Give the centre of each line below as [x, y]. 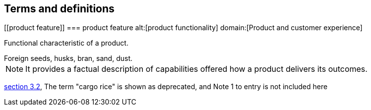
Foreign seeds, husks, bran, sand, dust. [68, 58]
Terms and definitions [59, 9]
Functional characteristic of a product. [66, 43]
